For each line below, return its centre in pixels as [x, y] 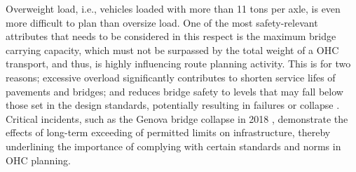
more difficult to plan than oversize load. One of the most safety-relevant [162, 22]
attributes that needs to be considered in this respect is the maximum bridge [171, 36]
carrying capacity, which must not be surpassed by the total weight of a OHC [172, 49]
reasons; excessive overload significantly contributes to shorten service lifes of [171, 77]
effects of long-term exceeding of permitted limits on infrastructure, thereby [168, 132]
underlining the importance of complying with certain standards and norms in [173, 146]
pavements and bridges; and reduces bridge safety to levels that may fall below [174, 91]
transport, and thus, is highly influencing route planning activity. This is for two [178, 64]
